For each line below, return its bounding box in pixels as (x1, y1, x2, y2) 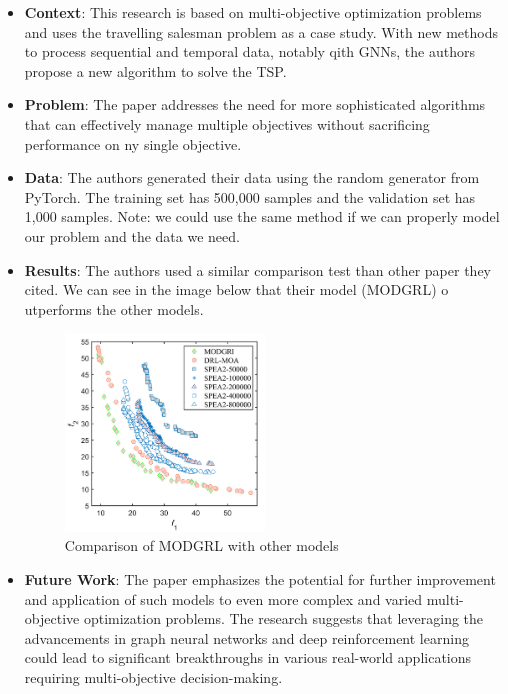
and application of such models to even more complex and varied (24, 588, 423, 609)
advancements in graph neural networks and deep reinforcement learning (24, 627, 469, 648)
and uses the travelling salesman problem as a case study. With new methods (24, 21, 498, 42)
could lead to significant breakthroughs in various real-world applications (24, 647, 472, 668)
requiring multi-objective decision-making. (24, 666, 283, 687)
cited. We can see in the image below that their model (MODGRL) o (24, 279, 449, 300)
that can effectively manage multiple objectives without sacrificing (24, 113, 430, 134)
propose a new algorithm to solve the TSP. (24, 60, 287, 81)
